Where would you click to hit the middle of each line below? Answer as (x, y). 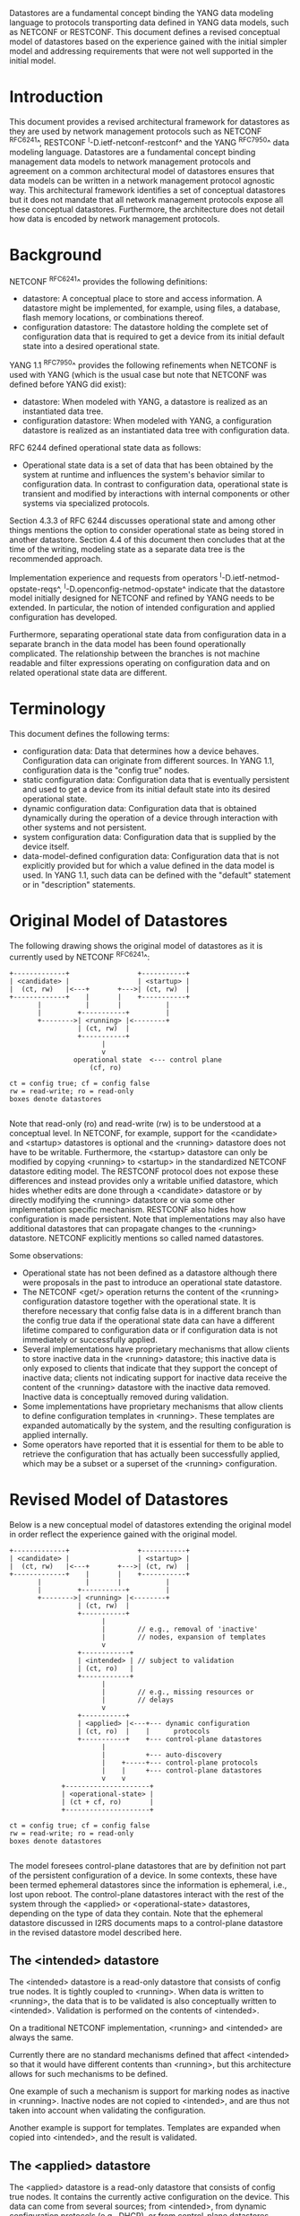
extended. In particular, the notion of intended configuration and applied (142, 608)
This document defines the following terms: (90, 734)
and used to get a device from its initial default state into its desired (146, 790)
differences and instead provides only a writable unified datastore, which (144, 1180)
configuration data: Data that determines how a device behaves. (141, 751)
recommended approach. (56, 558)
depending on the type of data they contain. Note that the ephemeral (137, 1913)
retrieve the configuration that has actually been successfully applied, (151, 1454)
